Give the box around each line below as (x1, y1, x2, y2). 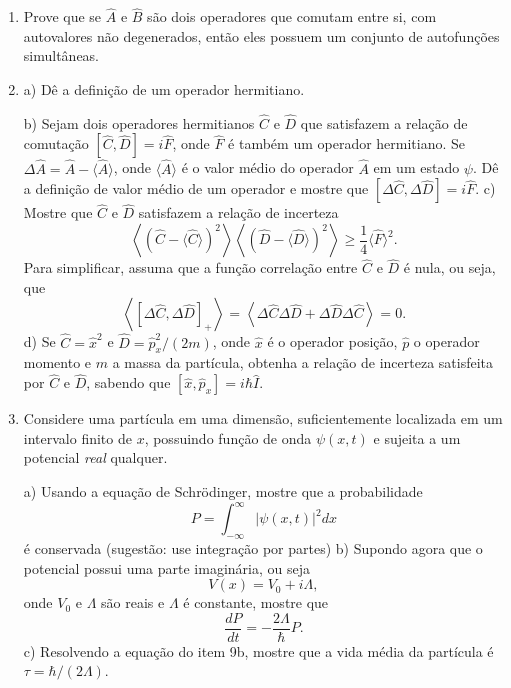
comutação (23, 133, 89, 154)
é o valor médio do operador (181, 157, 354, 178)
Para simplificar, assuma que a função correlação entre (23, 257, 358, 278)
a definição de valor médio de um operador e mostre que (23, 178, 369, 199)
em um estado (373, 157, 460, 178)
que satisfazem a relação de (300, 112, 468, 133)
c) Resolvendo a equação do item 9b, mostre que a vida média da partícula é (23, 640, 494, 661)
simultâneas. (23, 45, 100, 66)
